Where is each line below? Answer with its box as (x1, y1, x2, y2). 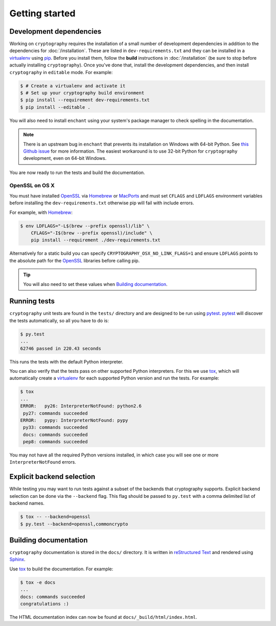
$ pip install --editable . (20, 104, 90, 110)
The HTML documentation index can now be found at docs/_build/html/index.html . (9, 614, 197, 620)
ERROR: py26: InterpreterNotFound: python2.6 (20, 403, 142, 409)
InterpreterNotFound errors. (9, 459, 76, 465)
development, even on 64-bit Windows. (23, 155, 107, 161)
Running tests (9, 297, 55, 306)
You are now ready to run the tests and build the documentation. (9, 169, 145, 176)
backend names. (9, 500, 44, 507)
